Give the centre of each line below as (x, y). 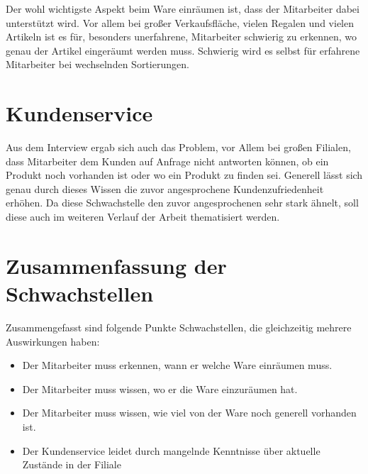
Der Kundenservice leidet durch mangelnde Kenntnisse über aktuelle (171, 450)
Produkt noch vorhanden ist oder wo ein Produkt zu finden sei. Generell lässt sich (184, 175)
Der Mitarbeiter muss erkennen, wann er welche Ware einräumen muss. (177, 365)
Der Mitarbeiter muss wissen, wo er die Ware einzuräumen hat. (160, 388)
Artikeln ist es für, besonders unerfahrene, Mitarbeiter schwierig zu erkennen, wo (182, 37)
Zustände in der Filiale (72, 464)
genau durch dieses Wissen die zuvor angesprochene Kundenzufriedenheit (165, 188)
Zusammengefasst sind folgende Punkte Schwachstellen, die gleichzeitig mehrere (179, 327)
